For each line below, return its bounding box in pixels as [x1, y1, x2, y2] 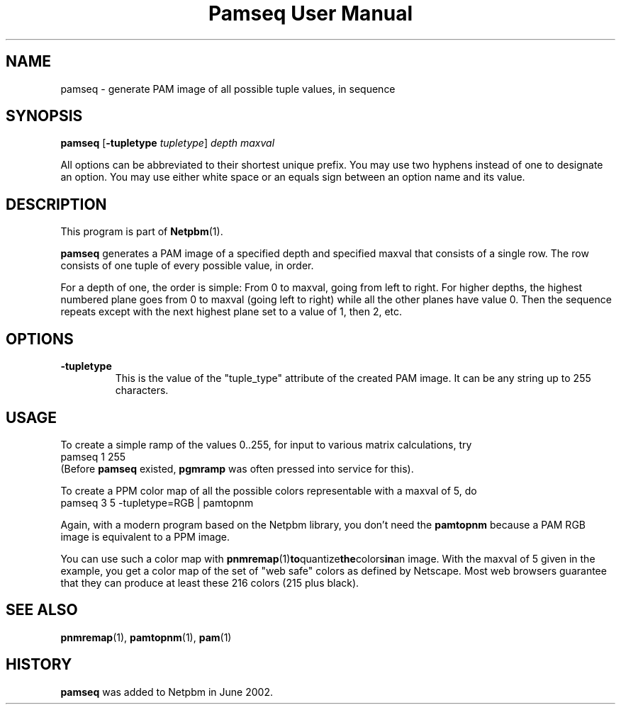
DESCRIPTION [6, 195, 107, 213]
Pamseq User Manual [208, 1, 413, 26]
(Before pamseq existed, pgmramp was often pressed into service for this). [60, 462, 414, 475]
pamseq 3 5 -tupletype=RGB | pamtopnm [60, 496, 254, 509]
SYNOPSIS [6, 107, 83, 125]
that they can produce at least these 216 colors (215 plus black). [60, 576, 359, 589]
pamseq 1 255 [60, 450, 126, 463]
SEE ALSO [6, 601, 78, 619]
